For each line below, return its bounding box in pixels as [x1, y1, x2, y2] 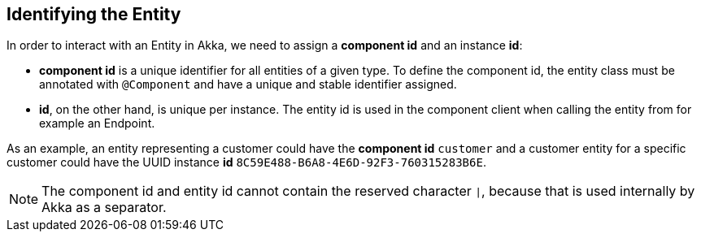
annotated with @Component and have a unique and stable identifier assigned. [39, 77, 457, 92]
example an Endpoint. [39, 116, 155, 131]
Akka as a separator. [41, 199, 167, 216]
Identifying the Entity [7, 4, 181, 24]
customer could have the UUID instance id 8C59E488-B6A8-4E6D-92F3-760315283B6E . [7, 155, 486, 170]
